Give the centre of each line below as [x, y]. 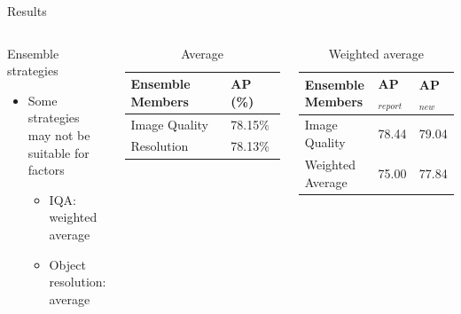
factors [46, 170]
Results [27, 11]
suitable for [59, 152]
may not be [59, 134]
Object [67, 264]
